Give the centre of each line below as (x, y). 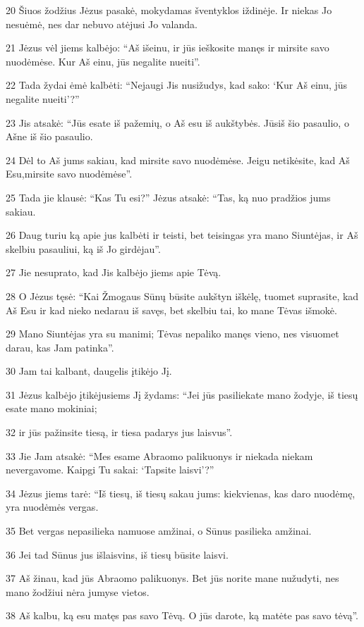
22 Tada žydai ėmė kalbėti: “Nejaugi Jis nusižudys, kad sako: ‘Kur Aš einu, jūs (177, 85)
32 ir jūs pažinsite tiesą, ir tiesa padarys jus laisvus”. (119, 432)
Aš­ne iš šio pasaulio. (49, 136)
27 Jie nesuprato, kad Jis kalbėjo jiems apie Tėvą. (114, 272)
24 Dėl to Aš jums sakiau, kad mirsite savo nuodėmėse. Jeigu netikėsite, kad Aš (178, 160)
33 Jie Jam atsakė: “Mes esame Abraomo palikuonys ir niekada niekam (159, 455)
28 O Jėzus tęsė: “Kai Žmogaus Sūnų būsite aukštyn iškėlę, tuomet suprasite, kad (182, 296)
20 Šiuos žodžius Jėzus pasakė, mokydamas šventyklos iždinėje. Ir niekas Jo (169, 10)
